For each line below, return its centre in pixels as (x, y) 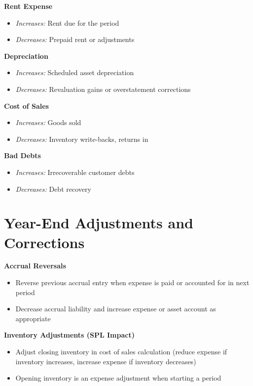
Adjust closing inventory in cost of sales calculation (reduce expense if (121, 351)
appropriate (33, 318)
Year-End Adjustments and (99, 223)
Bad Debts (22, 155)
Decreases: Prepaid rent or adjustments (75, 39)
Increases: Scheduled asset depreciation (75, 72)
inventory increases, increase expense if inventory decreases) (106, 361)
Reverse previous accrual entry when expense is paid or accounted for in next (132, 282)
